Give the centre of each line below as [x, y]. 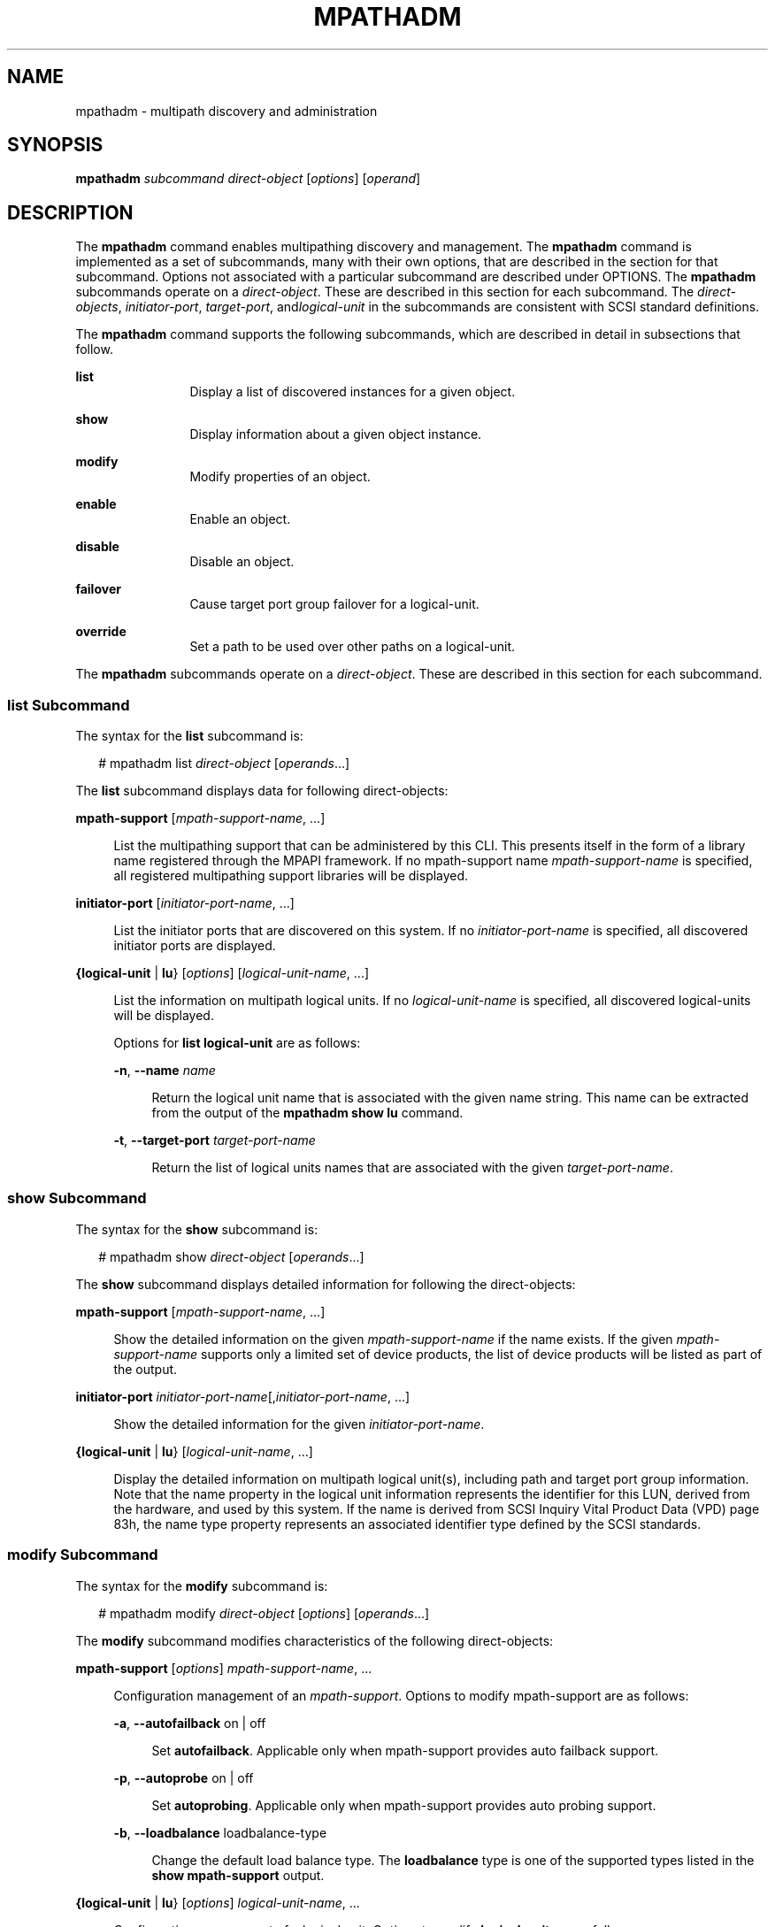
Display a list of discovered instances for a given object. [353, 392]
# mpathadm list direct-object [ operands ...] [224, 764]
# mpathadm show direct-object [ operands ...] [231, 1256]
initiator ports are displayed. [195, 946]
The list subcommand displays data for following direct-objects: [262, 791]
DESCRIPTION [70, 212]
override [101, 632]
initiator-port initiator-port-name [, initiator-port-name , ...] [243, 1396]
